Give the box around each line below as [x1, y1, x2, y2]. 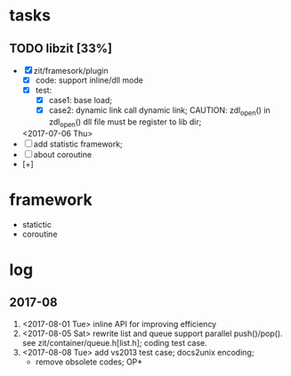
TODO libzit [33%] [9, 41, 113, 56]
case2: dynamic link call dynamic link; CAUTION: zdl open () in [48, 105, 271, 117]
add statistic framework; [33, 139, 123, 149]
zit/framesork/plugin [33, 66, 109, 76]
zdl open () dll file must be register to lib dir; [48, 116, 202, 129]
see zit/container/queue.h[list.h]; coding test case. [21, 337, 207, 348]
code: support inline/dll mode [35, 75, 144, 85]
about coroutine [33, 148, 92, 160]
